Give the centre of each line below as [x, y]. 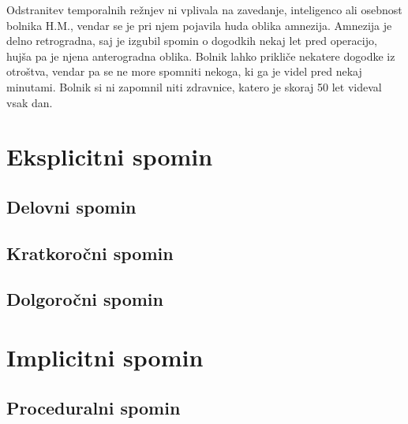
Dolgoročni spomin [85, 299]
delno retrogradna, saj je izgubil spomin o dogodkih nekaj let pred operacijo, [192, 41]
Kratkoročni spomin [90, 253]
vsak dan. [30, 102]
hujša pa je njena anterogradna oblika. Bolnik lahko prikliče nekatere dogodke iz [201, 56]
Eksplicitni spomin [110, 156]
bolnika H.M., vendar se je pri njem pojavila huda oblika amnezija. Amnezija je [199, 25]
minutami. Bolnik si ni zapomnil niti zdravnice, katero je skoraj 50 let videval [194, 86]
